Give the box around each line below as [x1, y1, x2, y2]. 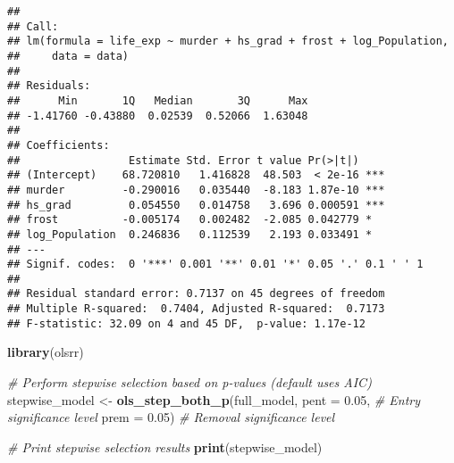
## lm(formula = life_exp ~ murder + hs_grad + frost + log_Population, [7, 35, 449, 48]
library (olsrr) [7, 343, 84, 361]
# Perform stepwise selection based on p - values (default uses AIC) [7, 373, 372, 392]
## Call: [7, 20, 59, 33]
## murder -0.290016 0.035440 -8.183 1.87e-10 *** [7, 183, 385, 196]
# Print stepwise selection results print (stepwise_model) [7, 437, 323, 456]
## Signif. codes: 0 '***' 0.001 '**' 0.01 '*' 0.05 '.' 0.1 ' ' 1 [7, 258, 424, 271]
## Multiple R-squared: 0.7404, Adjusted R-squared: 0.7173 [7, 302, 385, 316]
